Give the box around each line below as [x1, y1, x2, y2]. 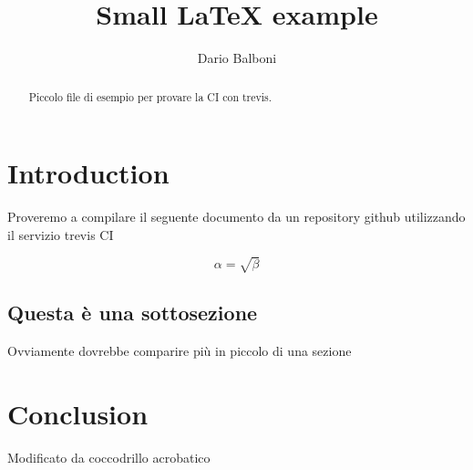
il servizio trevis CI [7, 225, 114, 244]
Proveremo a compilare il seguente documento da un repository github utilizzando [7, 207, 466, 226]
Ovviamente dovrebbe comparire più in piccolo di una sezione [7, 341, 352, 360]
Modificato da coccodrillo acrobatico [7, 447, 211, 466]
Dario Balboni [197, 48, 277, 68]
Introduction [7, 154, 170, 192]
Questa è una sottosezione [7, 298, 258, 327]
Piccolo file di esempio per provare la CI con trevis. [28, 89, 272, 104]
